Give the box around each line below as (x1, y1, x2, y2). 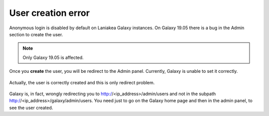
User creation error (9, 7, 90, 18)
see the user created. (9, 105, 53, 111)
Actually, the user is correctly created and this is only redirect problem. (9, 79, 155, 85)
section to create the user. (9, 31, 63, 37)
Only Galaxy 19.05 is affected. (22, 55, 84, 60)
